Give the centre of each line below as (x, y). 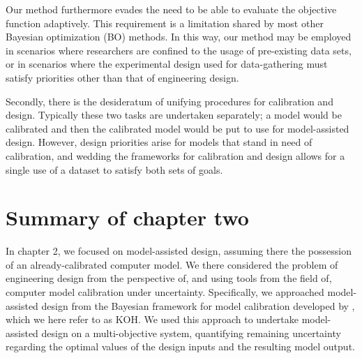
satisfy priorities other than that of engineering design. (122, 77)
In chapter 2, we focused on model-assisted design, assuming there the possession (179, 251)
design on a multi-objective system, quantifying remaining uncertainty (191, 333)
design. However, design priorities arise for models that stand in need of (159, 142)
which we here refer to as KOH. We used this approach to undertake (152, 319)
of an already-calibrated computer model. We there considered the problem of (172, 264)
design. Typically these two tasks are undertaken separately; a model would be (174, 115)
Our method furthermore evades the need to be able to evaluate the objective (171, 9)
